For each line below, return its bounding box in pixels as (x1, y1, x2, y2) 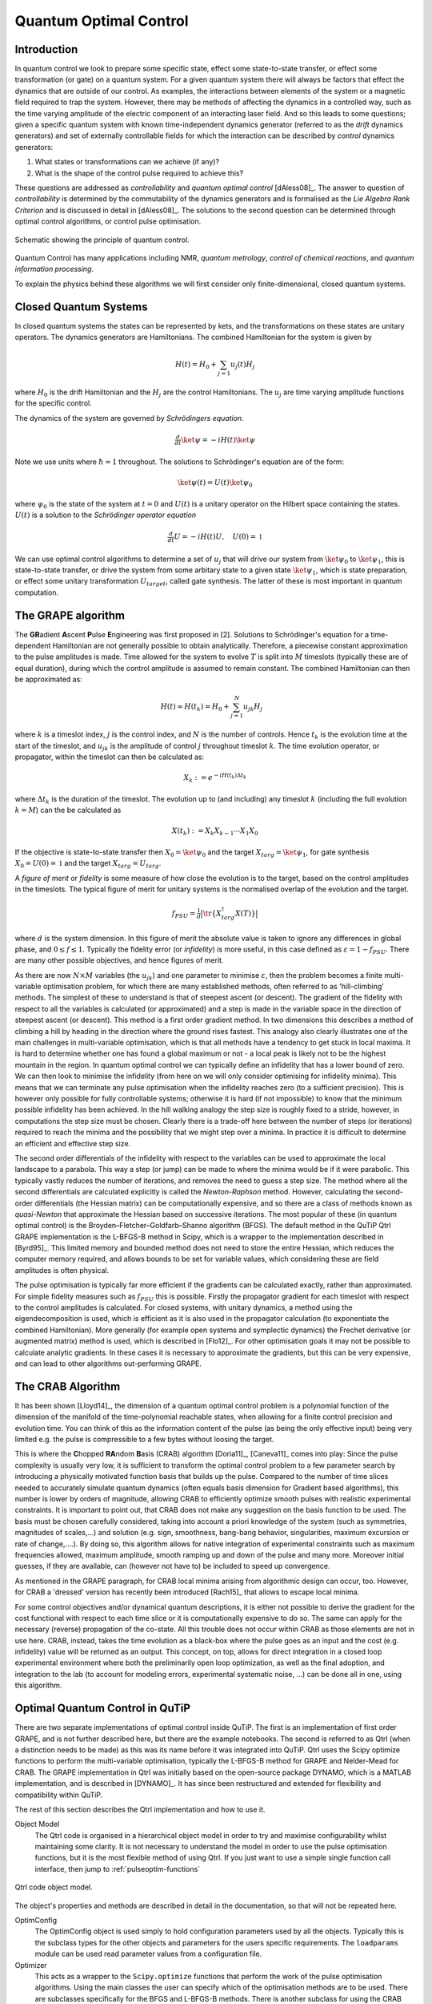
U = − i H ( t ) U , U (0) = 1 (174, 532, 263, 541)
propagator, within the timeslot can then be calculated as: (14, 752, 204, 762)
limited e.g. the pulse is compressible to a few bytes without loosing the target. (14, 1435, 274, 1444)
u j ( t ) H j (230, 360, 255, 370)
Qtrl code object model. (14, 1882, 94, 1892)
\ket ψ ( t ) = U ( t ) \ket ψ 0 (177, 478, 253, 489)
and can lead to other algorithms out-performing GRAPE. (14, 1359, 202, 1368)
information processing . (14, 265, 94, 274)
